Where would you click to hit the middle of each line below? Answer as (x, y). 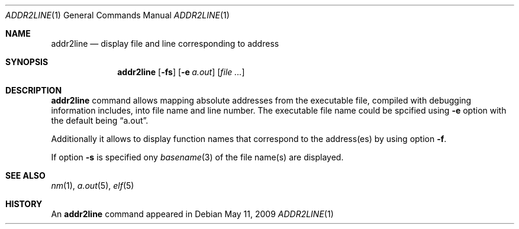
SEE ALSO (25, 175)
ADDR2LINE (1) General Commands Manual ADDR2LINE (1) (117, 15)
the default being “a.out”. (100, 120)
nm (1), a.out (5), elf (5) (93, 186)
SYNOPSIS (27, 62)
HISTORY (24, 204)
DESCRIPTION (34, 90)
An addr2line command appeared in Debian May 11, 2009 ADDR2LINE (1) (192, 214)
